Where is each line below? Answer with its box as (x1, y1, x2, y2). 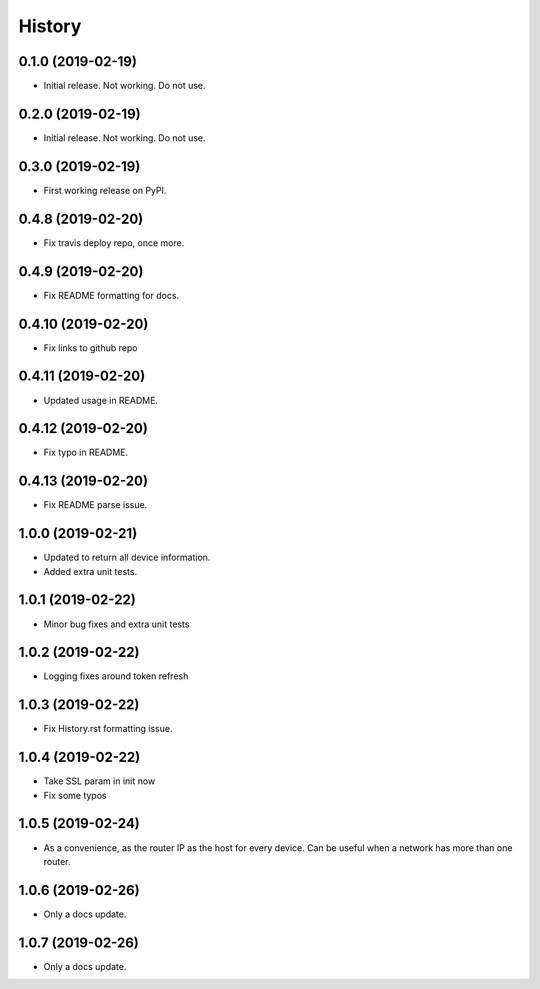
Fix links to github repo (43, 341, 138, 354)
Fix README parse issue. (43, 499, 148, 511)
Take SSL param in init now (43, 775, 156, 787)
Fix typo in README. (43, 446, 129, 459)
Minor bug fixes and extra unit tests (43, 618, 190, 630)
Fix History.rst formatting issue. (43, 723, 173, 735)
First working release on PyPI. (43, 184, 167, 196)
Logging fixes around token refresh (43, 670, 189, 682)
